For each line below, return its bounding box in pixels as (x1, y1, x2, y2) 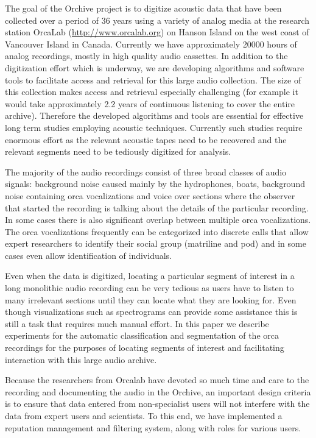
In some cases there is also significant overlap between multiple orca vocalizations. (5, 213, 311, 226)
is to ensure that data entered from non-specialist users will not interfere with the (5, 397, 310, 410)
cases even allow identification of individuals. (5, 249, 172, 261)
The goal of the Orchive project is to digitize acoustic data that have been (5, 2, 282, 14)
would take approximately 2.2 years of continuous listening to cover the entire (5, 97, 295, 110)
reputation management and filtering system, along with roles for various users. (5, 421, 301, 434)
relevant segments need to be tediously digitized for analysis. (5, 145, 231, 158)
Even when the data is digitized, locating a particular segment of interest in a (5, 269, 295, 282)
